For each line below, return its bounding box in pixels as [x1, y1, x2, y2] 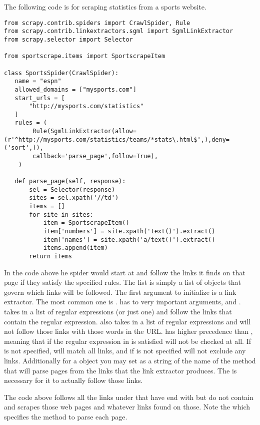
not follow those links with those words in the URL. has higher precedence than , [4, 326, 253, 336]
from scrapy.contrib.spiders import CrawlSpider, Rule [4, 19, 190, 27]
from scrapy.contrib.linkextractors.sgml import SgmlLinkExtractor [4, 28, 233, 35]
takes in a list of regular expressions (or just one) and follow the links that [4, 306, 232, 316]
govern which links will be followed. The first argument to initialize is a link [4, 286, 236, 297]
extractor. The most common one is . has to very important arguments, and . [4, 296, 241, 307]
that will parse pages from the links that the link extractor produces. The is [4, 365, 237, 375]
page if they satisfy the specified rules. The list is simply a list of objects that [4, 277, 241, 287]
